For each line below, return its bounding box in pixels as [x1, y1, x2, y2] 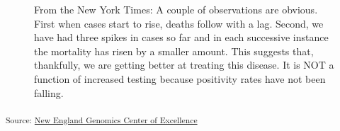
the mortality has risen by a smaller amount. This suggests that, [34, 43, 314, 58]
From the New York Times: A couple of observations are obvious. [34, 2, 318, 16]
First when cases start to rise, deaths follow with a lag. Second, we [34, 16, 324, 30]
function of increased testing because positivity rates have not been [34, 71, 326, 86]
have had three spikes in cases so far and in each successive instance [34, 30, 329, 45]
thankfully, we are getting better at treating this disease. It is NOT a [34, 57, 334, 72]
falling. [34, 85, 64, 100]
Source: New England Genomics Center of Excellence [6, 113, 198, 125]
